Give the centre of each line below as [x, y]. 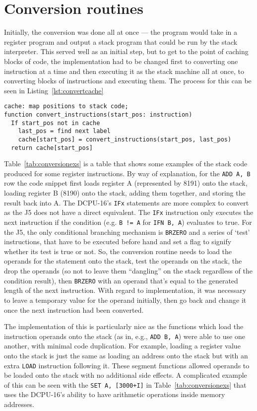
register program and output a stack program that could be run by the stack [121, 41]
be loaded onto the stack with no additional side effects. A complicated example [126, 375]
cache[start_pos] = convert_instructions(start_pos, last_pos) [125, 139]
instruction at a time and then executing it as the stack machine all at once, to [124, 71]
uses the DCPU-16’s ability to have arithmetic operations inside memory [115, 394]
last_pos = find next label [64, 131]
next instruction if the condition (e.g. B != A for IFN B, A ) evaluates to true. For [128, 222]
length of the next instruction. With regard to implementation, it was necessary [125, 290]
